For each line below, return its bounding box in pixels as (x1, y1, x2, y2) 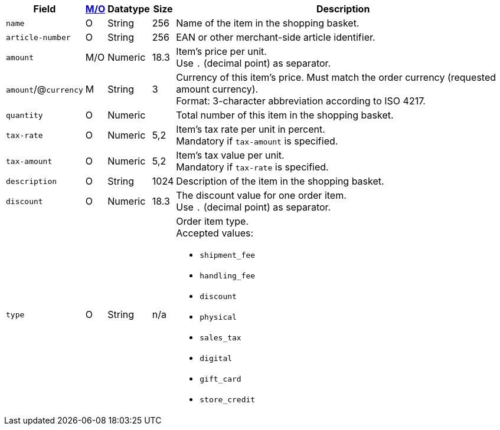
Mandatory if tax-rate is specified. (176, 161, 329, 173)
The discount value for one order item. (176, 189, 347, 201)
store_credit (200, 395, 256, 404)
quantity (6, 110, 43, 120)
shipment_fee (200, 251, 256, 260)
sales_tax (200, 333, 241, 342)
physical (200, 313, 237, 321)
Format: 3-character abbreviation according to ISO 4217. (176, 95, 426, 107)
